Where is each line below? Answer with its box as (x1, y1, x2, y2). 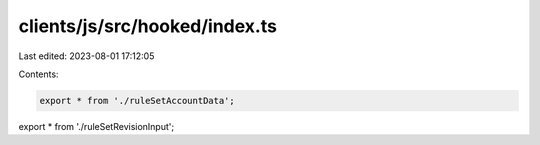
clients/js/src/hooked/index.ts (18, 15, 277, 37)
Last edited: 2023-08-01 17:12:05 (18, 50, 155, 62)
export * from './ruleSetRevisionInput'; (18, 120, 175, 132)
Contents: (18, 68, 59, 80)
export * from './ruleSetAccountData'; (39, 95, 235, 106)
